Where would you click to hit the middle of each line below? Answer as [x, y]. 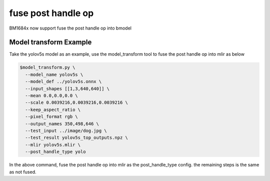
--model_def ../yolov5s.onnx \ [63, 82]
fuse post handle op [51, 13]
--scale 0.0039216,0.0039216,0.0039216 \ [77, 103]
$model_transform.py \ [47, 67]
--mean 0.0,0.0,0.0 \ [52, 96]
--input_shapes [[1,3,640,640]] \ [67, 88]
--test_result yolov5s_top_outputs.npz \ [77, 138]
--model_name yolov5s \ [54, 74]
